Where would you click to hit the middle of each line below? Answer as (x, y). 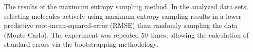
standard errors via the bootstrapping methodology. (81, 44)
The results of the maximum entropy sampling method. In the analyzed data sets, (126, 6)
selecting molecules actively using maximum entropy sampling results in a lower (123, 16)
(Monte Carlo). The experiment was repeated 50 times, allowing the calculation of (126, 34)
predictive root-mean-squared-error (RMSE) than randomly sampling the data (121, 25)
